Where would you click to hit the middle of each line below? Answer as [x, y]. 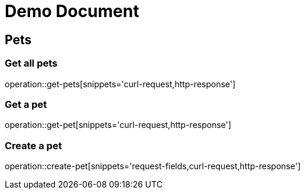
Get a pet [26, 104]
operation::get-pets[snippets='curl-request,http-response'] [120, 84]
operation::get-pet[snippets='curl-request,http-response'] [118, 125]
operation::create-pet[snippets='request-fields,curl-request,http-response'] [153, 166]
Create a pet [33, 145]
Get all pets [31, 63]
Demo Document [72, 11]
